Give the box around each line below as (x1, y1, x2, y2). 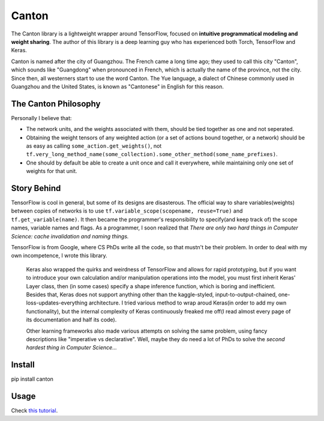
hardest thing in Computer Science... (26, 344, 117, 351)
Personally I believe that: (11, 114, 72, 121)
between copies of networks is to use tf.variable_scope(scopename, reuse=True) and (11, 207, 243, 214)
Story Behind (11, 183, 61, 193)
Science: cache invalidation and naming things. (11, 232, 129, 240)
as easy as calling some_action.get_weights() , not (26, 142, 162, 150)
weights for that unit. (26, 168, 77, 175)
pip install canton (11, 375, 54, 383)
